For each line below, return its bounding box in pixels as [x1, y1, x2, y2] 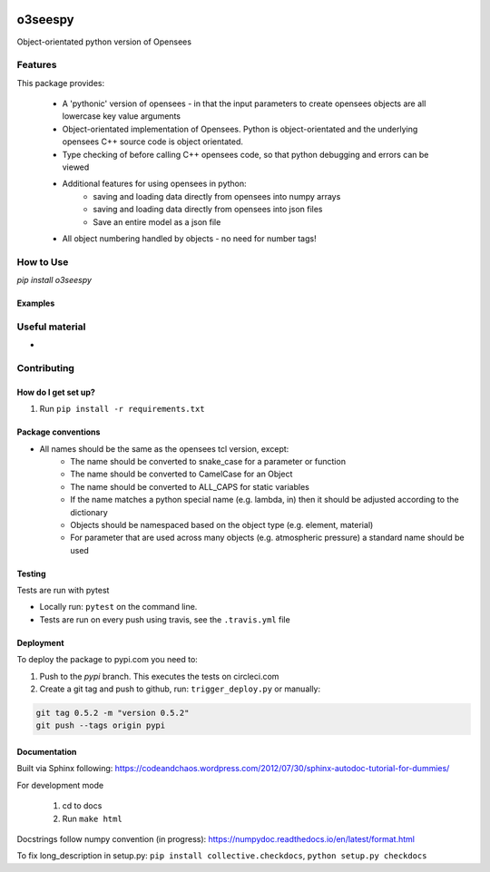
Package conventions [16, 426, 101, 437]
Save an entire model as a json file [93, 216, 221, 227]
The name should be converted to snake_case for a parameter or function [70, 456, 347, 466]
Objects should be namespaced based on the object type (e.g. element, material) [70, 519, 374, 530]
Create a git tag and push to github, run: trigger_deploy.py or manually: [39, 683, 321, 694]
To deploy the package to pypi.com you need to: [16, 654, 199, 665]
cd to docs [62, 800, 103, 811]
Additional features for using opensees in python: [62, 178, 247, 190]
